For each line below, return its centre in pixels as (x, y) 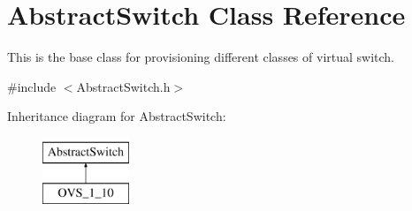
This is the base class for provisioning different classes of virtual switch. (201, 57)
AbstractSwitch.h (123, 86)
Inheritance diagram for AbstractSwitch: (117, 116)
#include (32, 86)
